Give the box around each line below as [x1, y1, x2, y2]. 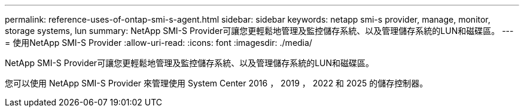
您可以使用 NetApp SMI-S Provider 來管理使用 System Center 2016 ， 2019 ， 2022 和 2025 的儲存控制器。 [5, 78, 428, 88]
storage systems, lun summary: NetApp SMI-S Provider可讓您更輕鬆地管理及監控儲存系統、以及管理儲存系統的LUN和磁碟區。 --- [5, 26, 514, 36]
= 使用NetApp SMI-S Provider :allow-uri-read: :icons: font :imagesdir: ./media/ [5, 38, 312, 48]
